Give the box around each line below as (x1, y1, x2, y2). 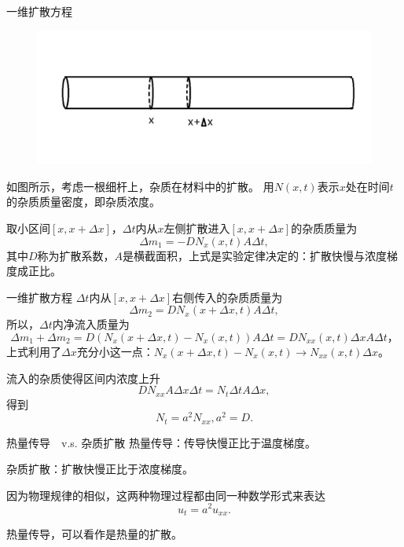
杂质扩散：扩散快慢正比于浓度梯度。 (6, 461, 193, 477)
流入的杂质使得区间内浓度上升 (6, 369, 160, 386)
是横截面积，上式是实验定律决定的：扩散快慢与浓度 (123, 247, 387, 263)
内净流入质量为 (52, 316, 130, 332)
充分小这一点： (76, 343, 154, 359)
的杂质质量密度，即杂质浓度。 (6, 193, 160, 210)
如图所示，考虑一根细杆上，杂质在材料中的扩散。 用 (6, 178, 274, 194)
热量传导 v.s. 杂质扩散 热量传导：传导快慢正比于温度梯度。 (6, 434, 317, 450)
